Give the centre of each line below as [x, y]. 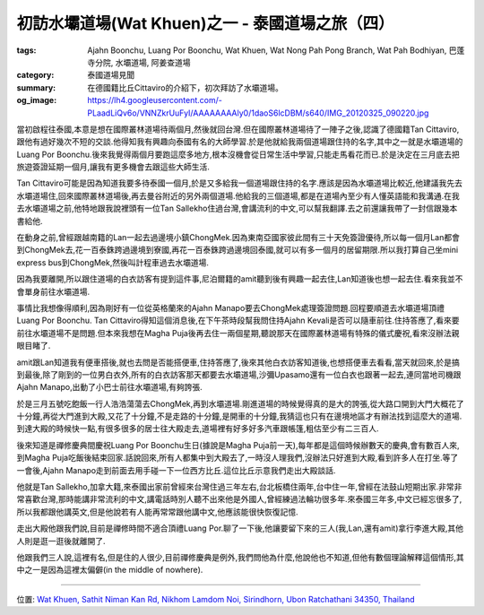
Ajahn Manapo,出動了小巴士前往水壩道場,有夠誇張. [110, 387]
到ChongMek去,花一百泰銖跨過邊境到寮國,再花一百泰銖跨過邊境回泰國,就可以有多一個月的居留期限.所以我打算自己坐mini [238, 250]
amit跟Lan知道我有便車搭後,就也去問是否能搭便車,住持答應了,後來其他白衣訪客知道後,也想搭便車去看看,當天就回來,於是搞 [238, 362]
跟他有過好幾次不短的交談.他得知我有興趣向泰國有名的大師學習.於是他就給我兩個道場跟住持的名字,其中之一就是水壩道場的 [240, 142]
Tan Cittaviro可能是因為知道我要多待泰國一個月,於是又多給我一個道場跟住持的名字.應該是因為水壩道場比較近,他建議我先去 [240, 183]
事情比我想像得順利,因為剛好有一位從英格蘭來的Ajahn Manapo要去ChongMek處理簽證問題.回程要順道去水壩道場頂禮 [231, 307]
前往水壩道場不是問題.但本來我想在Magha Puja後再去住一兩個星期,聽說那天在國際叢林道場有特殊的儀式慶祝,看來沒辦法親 [238, 333]
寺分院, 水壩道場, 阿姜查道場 [139, 62]
